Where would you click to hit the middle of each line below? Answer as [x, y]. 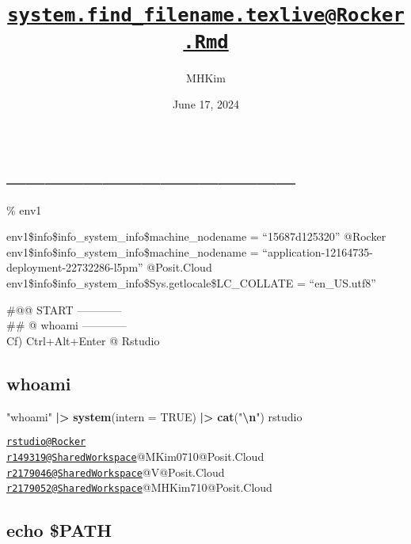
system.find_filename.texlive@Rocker [206, 15]
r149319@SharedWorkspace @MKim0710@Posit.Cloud [135, 456]
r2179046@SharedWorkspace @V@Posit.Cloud [116, 472]
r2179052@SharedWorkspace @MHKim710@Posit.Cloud [139, 487]
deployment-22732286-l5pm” [75, 267]
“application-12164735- [318, 251]
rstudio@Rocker [46, 442]
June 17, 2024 [206, 104]
